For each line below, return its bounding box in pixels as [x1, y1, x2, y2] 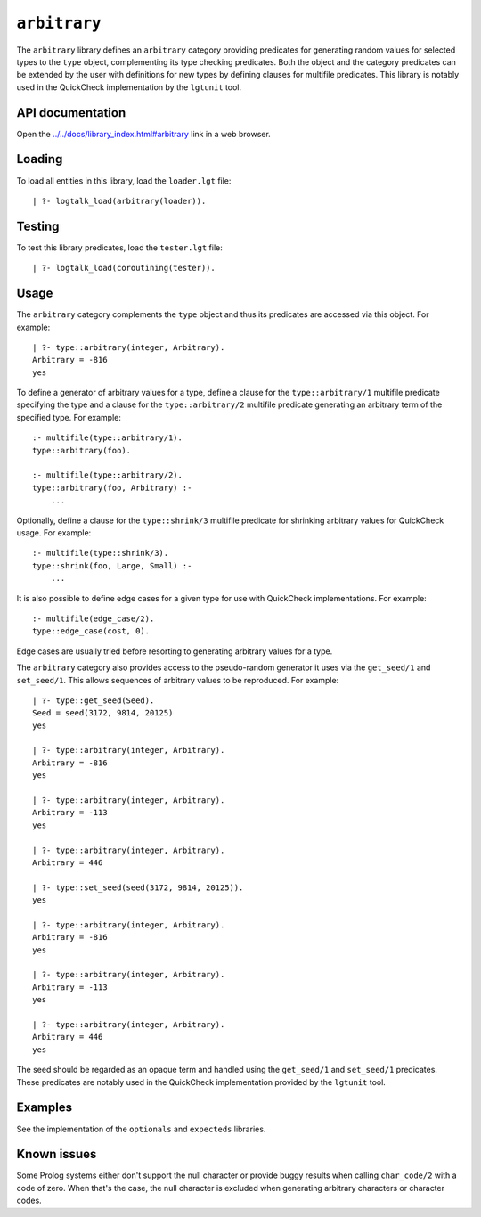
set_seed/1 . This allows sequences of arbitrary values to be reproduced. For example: [16, 674, 339, 685]
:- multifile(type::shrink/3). [32, 548, 169, 559]
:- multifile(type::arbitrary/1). [32, 433, 183, 443]
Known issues [16, 1147, 97, 1162]
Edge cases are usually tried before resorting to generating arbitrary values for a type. [16, 646, 333, 657]
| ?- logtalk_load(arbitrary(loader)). [32, 196, 207, 206]
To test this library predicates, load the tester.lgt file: [16, 241, 223, 253]
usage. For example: [16, 527, 92, 538]
